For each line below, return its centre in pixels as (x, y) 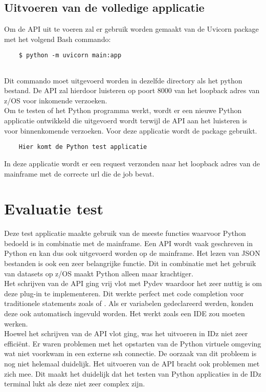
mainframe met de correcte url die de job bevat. (79, 173)
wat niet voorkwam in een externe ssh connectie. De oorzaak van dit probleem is (130, 353)
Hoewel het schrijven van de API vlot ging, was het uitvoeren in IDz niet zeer (126, 333)
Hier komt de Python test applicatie (83, 147)
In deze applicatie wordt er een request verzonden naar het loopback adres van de (132, 163)
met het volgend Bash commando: (58, 39)
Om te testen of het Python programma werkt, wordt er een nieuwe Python (123, 110)
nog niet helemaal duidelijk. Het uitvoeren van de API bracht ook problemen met (132, 363)
